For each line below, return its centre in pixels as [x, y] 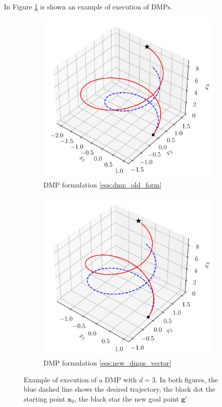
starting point [45, 398]
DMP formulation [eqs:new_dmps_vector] [108, 363]
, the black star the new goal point [127, 398]
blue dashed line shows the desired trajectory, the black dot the [120, 389]
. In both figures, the [186, 379]
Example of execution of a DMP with [80, 379]
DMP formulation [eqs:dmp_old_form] [103, 185]
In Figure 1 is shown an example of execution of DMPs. [88, 6]
